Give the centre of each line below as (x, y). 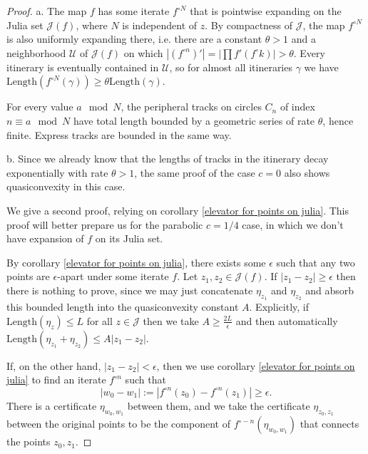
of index (297, 107)
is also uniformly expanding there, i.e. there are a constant (134, 39)
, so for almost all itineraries (231, 67)
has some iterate (134, 11)
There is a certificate (52, 405)
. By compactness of (249, 25)
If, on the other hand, (54, 365)
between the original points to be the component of (118, 424)
